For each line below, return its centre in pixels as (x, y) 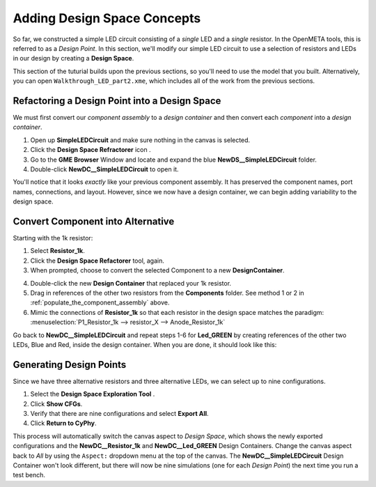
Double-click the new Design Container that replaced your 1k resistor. (131, 283)
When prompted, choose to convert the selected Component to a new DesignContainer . (157, 270)
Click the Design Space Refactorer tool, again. (97, 261)
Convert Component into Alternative (94, 221)
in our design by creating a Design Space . (73, 59)
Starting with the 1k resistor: (53, 238)
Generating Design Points (70, 365)
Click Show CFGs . (56, 403)
